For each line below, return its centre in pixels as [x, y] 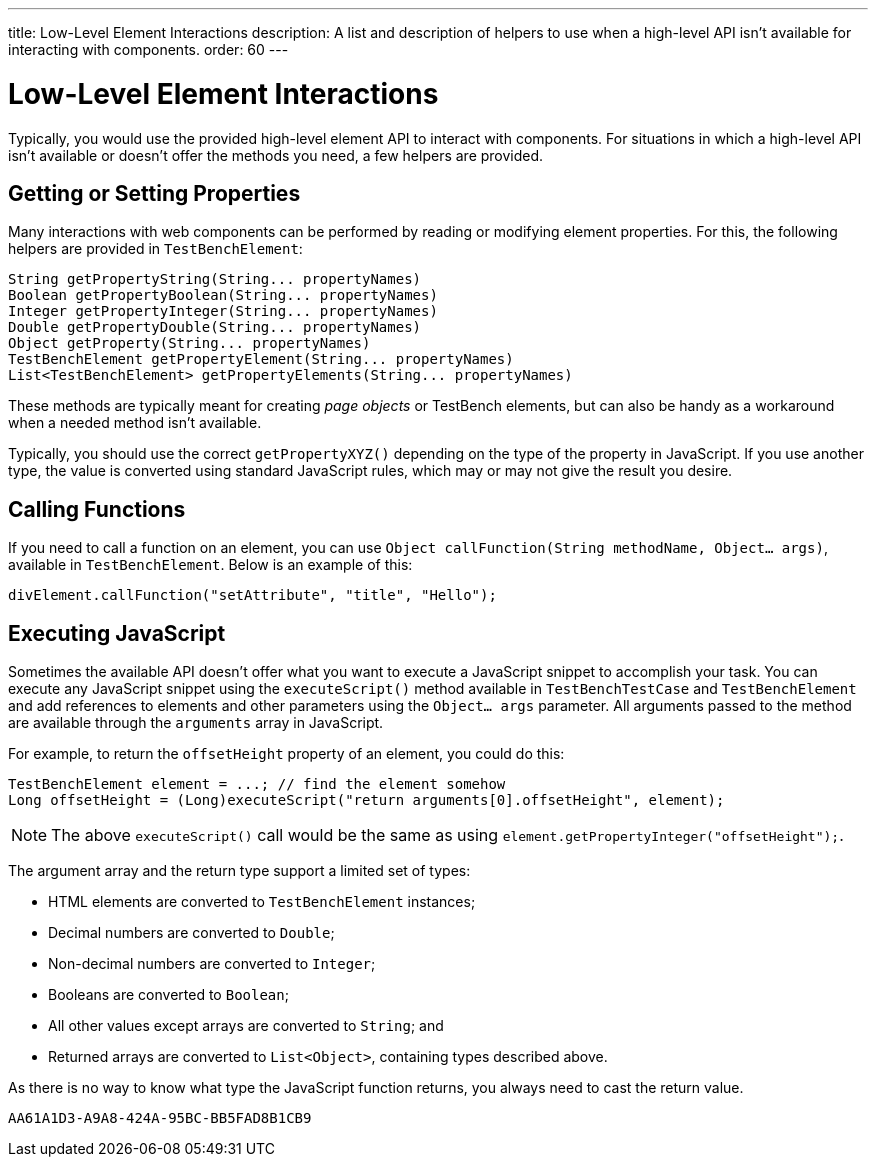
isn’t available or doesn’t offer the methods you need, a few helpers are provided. [276, 155]
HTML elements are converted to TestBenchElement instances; [262, 902]
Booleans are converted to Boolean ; [168, 995]
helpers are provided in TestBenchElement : [155, 249]
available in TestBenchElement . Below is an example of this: [210, 565]
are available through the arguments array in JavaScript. [196, 723]
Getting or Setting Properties [154, 193]
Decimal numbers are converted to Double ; [191, 933]
